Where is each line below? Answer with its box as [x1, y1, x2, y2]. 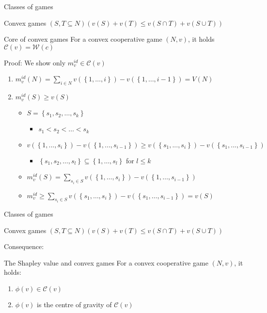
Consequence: [4, 241, 44, 251]
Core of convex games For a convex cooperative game [4, 34, 162, 44]
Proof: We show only [4, 57, 66, 67]
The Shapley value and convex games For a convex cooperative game [4, 257, 208, 267]
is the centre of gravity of [37, 299, 112, 310]
